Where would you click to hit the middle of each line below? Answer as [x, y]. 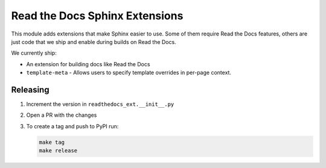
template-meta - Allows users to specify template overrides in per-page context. [129, 73]
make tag [52, 142]
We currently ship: [34, 53]
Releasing [30, 89]
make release [58, 151]
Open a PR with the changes [62, 115]
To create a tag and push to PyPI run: [72, 126]
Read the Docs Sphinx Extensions [97, 16]
